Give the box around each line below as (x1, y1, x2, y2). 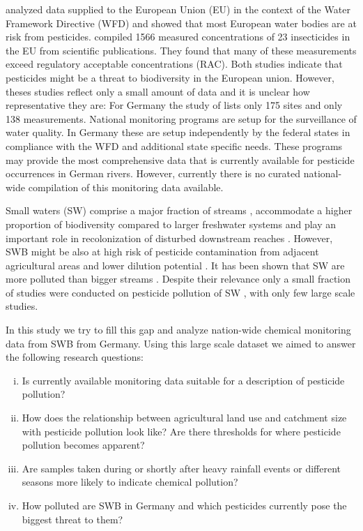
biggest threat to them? (22, 511, 123, 526)
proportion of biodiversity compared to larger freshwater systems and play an (6, 216, 337, 231)
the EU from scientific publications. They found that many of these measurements (6, 43, 357, 57)
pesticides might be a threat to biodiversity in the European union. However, (6, 70, 334, 84)
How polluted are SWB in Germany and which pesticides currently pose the (22, 498, 347, 512)
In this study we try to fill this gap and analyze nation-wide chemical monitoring (6, 322, 351, 337)
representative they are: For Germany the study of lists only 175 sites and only (6, 98, 343, 112)
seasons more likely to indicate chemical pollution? (22, 474, 238, 489)
